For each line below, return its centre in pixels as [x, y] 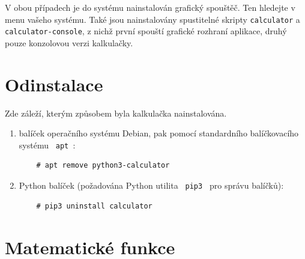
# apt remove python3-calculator [103, 166]
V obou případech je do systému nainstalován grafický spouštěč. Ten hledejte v [150, 7]
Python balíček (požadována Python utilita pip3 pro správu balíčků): [151, 185]
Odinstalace [54, 84]
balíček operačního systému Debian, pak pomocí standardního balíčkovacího [159, 133]
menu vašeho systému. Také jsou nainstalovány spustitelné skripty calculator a [152, 19]
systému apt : [47, 145]
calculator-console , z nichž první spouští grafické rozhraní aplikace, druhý [146, 31]
